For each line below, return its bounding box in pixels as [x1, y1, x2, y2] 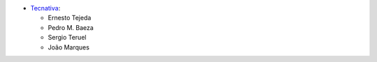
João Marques [47, 42, 90, 52]
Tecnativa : [30, 4, 61, 12]
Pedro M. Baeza [47, 23, 94, 31]
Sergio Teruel [47, 33, 87, 42]
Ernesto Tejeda [47, 14, 91, 22]
